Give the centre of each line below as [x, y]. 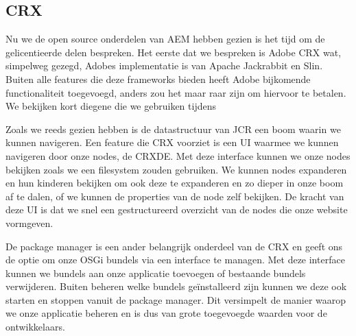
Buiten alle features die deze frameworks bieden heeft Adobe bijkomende [158, 79]
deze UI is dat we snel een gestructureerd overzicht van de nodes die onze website [177, 209]
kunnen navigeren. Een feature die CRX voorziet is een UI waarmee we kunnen [172, 142]
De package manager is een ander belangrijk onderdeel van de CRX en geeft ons [174, 246]
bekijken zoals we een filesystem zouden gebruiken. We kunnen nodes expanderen [176, 169]
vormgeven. [29, 223]
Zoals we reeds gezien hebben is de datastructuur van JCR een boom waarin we [173, 129]
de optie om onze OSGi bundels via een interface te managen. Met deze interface [175, 260]
